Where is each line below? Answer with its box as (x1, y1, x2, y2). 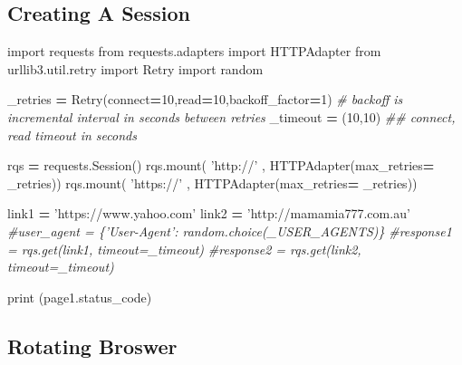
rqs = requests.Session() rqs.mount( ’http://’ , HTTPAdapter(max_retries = (7, 156, 435, 175)
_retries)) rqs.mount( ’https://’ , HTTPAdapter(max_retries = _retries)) (7, 173, 418, 192)
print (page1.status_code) (7, 287, 152, 306)
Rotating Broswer (7, 331, 178, 360)
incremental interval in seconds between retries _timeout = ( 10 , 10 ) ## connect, (7, 107, 456, 126)
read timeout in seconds (7, 125, 137, 144)
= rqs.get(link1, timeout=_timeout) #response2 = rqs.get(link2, (7, 239, 361, 258)
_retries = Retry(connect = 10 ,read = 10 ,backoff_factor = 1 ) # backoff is (7, 90, 403, 109)
